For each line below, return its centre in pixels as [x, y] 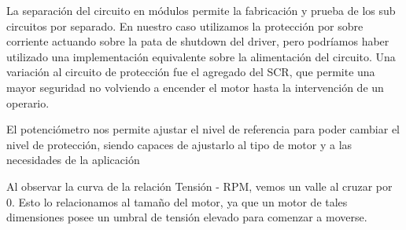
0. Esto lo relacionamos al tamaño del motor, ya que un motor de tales [177, 201]
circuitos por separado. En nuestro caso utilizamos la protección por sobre [185, 26]
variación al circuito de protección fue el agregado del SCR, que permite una [191, 72]
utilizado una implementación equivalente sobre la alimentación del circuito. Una [201, 56]
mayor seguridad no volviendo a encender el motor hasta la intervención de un [195, 87]
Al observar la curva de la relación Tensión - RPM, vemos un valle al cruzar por [199, 186]
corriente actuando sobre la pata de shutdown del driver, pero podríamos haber [198, 41]
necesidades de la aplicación [73, 160]
